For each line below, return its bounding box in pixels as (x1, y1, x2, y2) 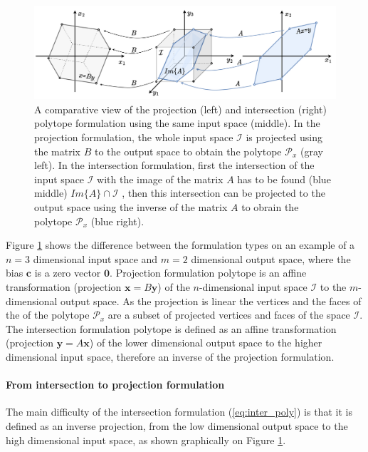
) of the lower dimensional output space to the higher (89, 335, 322, 350)
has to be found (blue (237, 171, 331, 186)
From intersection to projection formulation (6, 377, 225, 392)
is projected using (246, 130, 322, 145)
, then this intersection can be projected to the (122, 185, 325, 200)
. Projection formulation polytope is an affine (110, 265, 307, 280)
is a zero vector (34, 265, 101, 280)
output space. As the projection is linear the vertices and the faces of (61, 293, 362, 308)
